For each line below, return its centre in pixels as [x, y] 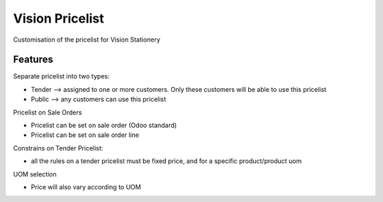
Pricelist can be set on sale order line [85, 135]
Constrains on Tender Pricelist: [58, 148]
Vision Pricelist [59, 18]
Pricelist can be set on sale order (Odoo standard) [104, 125]
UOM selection [35, 174]
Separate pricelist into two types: [61, 76]
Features [33, 60]
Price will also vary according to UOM [86, 186]
